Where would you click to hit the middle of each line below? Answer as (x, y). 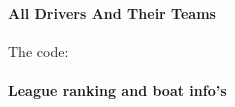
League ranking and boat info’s (117, 89)
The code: (38, 50)
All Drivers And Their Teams (112, 12)
